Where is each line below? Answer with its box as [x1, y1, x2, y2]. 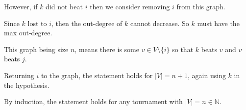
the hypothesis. [4, 80, 49, 90]
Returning [4, 70, 34, 80]
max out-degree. [4, 27, 52, 38]
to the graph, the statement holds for [41, 70, 153, 80]
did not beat [46, 1, 83, 11]
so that [172, 44, 194, 54]
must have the [197, 18, 240, 28]
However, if [4, 1, 38, 11]
